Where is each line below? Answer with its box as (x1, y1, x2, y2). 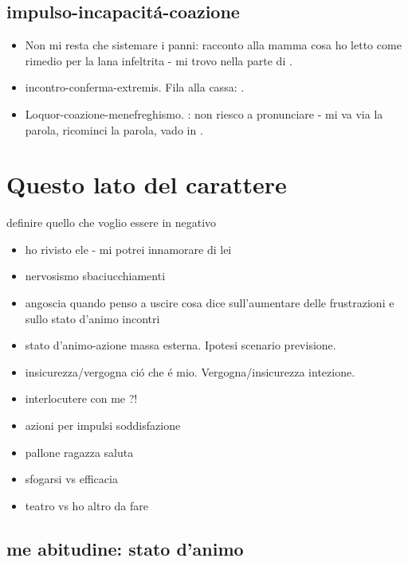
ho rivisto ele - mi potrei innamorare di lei (25, 240, 232, 257)
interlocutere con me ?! (25, 390, 138, 407)
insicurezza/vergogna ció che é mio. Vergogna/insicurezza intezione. (25, 363, 355, 380)
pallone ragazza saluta (25, 443, 134, 460)
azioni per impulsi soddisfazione (25, 417, 181, 434)
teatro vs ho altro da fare (25, 497, 148, 513)
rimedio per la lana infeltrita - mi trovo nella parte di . (25, 52, 292, 68)
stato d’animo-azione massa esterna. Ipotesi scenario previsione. (25, 337, 336, 353)
